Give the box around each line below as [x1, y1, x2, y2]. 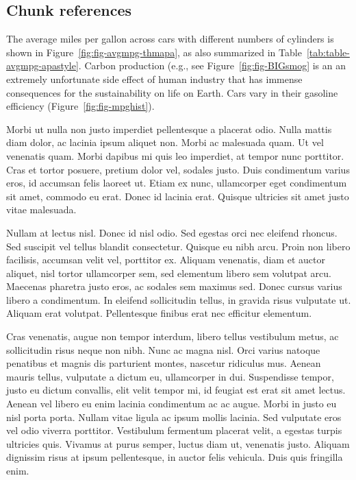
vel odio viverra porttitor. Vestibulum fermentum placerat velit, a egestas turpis [6, 423, 342, 437]
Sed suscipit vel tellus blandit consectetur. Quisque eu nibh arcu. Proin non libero [6, 239, 351, 253]
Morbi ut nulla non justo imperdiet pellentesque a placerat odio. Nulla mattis [6, 121, 332, 136]
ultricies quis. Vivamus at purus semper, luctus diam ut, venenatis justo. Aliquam [6, 436, 350, 451]
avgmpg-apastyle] [6, 58, 79, 73]
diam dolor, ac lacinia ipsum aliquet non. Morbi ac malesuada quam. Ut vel [6, 135, 324, 149]
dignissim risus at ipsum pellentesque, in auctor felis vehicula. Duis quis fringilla [6, 450, 343, 464]
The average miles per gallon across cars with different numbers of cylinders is [6, 32, 334, 46]
